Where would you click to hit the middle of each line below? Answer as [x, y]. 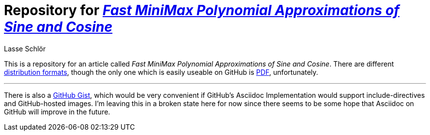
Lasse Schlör [25, 48]
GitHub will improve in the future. [57, 112]
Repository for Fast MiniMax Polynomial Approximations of [202, 10]
